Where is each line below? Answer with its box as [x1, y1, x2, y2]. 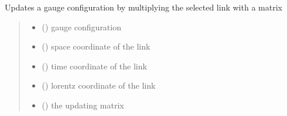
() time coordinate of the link [42, 59, 147, 72]
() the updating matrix [42, 99, 124, 111]
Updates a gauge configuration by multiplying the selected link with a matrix [5, 1, 282, 13]
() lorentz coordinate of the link [42, 79, 156, 92]
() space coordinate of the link [42, 40, 151, 52]
